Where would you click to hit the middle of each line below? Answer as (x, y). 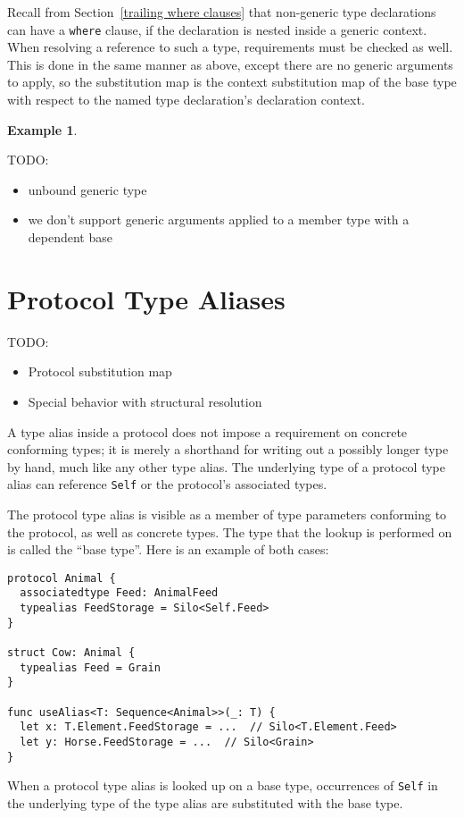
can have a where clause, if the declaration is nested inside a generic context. (217, 29)
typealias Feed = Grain (90, 667)
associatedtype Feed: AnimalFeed (119, 593)
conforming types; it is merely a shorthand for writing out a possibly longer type (228, 449)
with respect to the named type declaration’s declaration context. (186, 100)
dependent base (70, 237)
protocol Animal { (62, 578)
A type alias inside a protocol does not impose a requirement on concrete (207, 431)
